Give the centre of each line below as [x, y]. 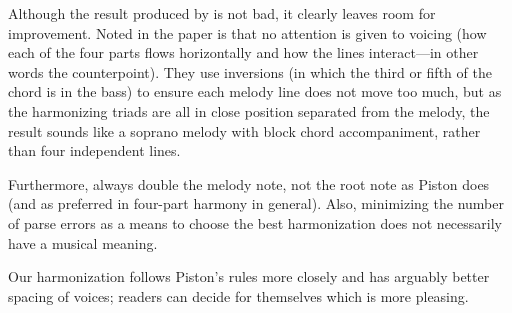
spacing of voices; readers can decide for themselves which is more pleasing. [238, 295]
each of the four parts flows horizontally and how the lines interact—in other [243, 52]
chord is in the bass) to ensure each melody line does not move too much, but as [255, 91]
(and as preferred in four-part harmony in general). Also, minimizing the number [256, 203]
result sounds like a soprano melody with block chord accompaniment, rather [244, 130]
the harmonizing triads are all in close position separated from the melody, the [249, 110]
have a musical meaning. [83, 242]
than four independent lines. [94, 150]
